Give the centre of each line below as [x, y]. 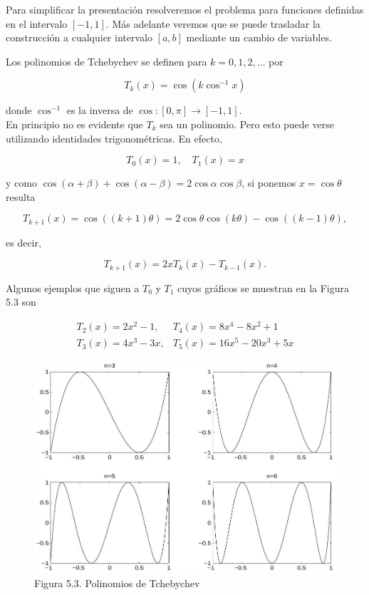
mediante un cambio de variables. [259, 37]
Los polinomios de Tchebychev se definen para [106, 61]
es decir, [24, 242]
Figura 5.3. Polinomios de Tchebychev [117, 583]
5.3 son [21, 302]
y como [21, 183]
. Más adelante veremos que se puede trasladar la [213, 23]
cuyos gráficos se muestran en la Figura [264, 288]
